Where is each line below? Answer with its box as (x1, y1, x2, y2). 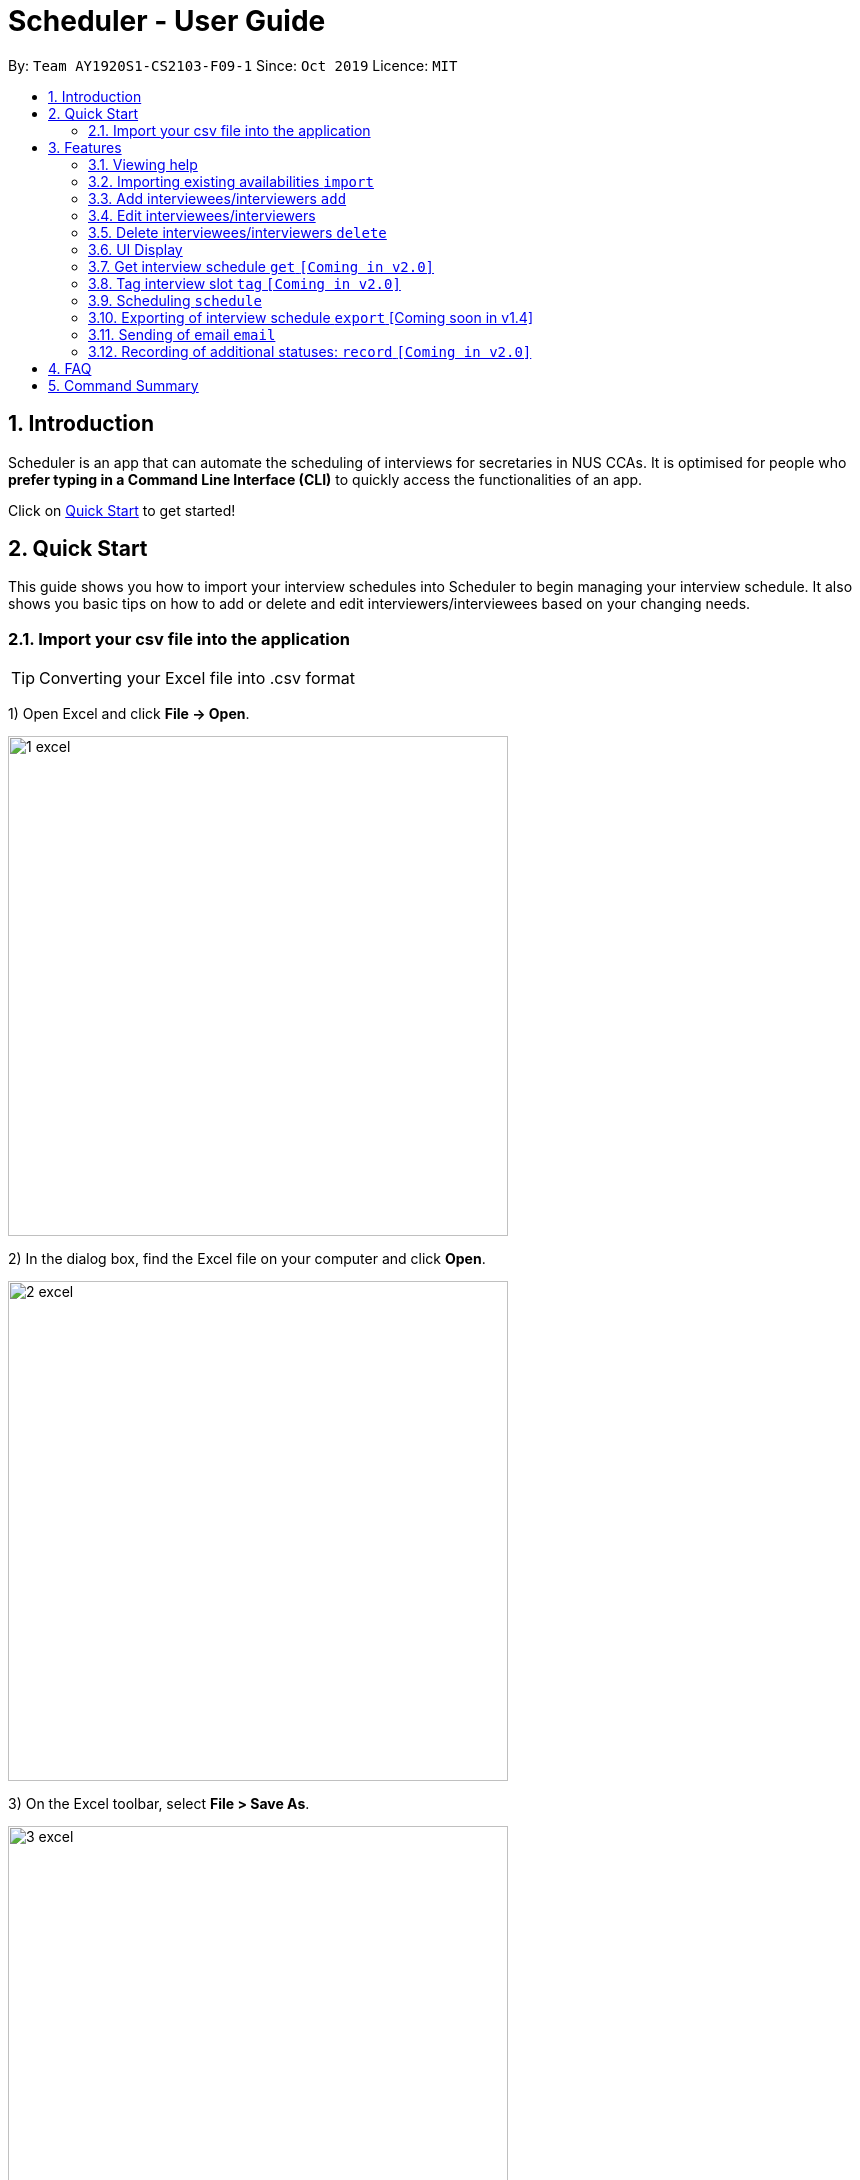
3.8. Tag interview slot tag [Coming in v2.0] (88, 274, 401, 292)
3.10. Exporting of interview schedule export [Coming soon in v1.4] (88, 308, 534, 326)
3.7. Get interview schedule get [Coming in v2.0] (88, 257, 435, 275)
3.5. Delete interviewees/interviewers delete (88, 223, 387, 241)
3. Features (48, 138, 122, 156)
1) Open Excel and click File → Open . (8, 705, 250, 723)
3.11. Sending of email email (88, 325, 276, 343)
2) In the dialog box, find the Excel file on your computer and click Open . (8, 1250, 486, 1268)
